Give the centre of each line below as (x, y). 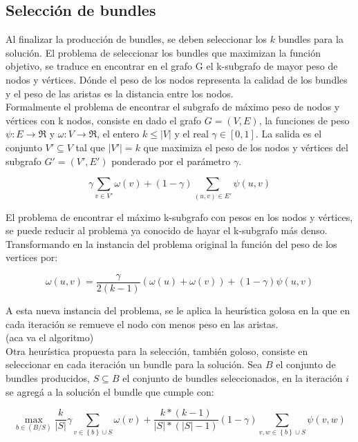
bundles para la (311, 39)
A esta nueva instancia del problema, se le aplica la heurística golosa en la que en (178, 310)
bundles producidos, (48, 377)
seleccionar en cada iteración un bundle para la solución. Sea (134, 364)
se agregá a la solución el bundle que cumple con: (110, 391)
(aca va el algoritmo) (50, 337)
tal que (90, 147)
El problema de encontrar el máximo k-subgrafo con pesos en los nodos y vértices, (179, 217)
